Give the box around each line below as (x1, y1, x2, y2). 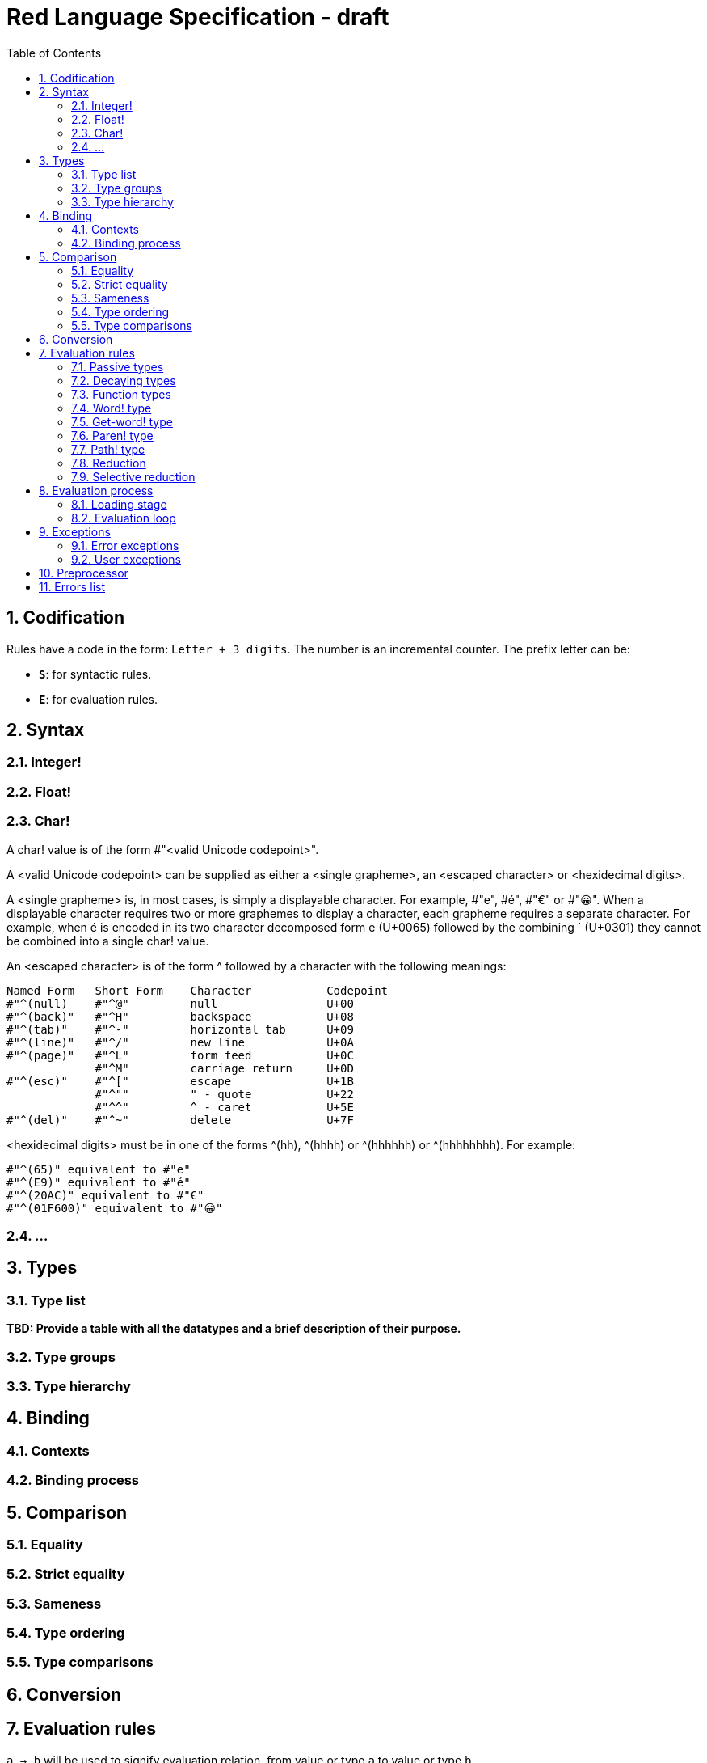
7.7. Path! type (71, 442, 145, 456)
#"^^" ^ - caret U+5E (95, 1100, 354, 1114)
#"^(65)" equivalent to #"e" (6, 1162, 191, 1176)
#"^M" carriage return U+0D (95, 1061, 354, 1075)
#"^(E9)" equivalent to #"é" (6, 1175, 191, 1189)
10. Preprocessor (39, 565, 128, 580)
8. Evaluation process (39, 483, 154, 497)
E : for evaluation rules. (39, 691, 158, 706)
